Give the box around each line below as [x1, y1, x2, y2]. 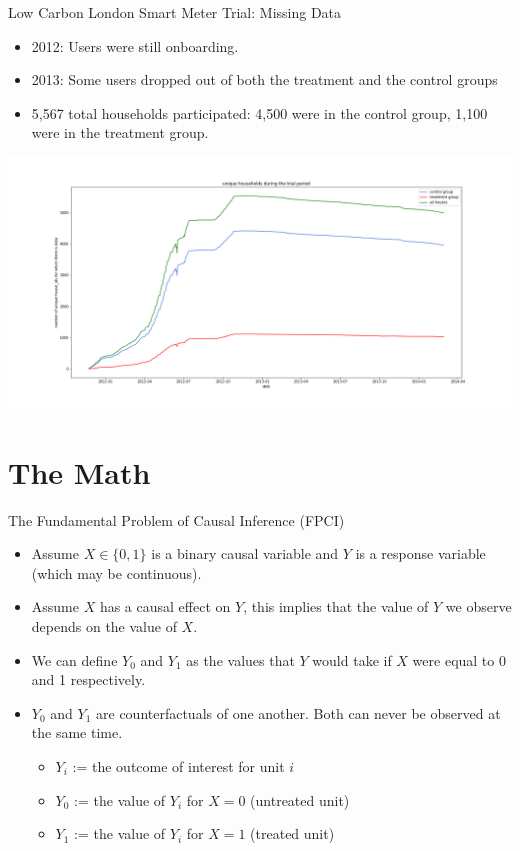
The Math [8, 451, 151, 492]
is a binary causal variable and [151, 543, 339, 564]
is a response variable [355, 543, 486, 564]
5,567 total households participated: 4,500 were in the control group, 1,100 [31, 102, 488, 123]
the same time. [31, 722, 123, 743]
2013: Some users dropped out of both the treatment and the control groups [31, 69, 498, 90]
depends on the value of [31, 616, 177, 637]
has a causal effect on [99, 596, 231, 617]
